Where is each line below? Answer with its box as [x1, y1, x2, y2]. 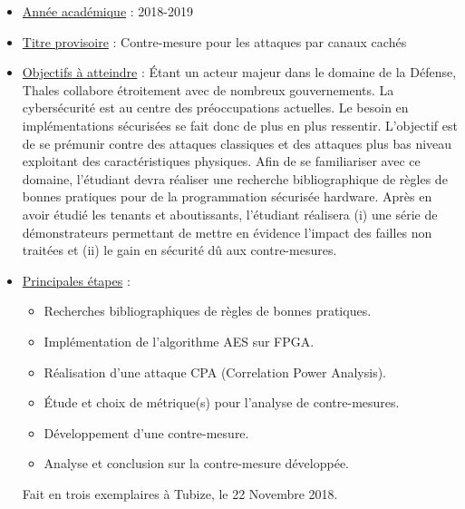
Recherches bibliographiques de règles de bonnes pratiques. [44, 301, 372, 320]
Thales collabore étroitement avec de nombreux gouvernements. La [22, 80, 394, 99]
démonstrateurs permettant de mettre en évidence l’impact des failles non [22, 222, 432, 241]
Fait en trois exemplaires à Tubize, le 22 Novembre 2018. [22, 484, 338, 503]
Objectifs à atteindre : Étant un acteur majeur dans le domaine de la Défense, [22, 63, 457, 82]
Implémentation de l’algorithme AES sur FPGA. [44, 331, 315, 350]
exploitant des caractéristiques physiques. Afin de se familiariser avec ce [22, 152, 421, 171]
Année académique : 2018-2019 [22, 2, 194, 20]
